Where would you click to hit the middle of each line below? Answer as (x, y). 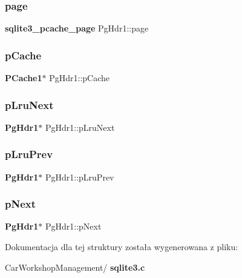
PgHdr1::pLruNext (80, 127)
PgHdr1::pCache (80, 78)
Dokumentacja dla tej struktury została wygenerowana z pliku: (122, 247)
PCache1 (24, 78)
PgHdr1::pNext (73, 226)
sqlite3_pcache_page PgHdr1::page (77, 28)
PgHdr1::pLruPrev (80, 177)
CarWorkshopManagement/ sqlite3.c (75, 267)
